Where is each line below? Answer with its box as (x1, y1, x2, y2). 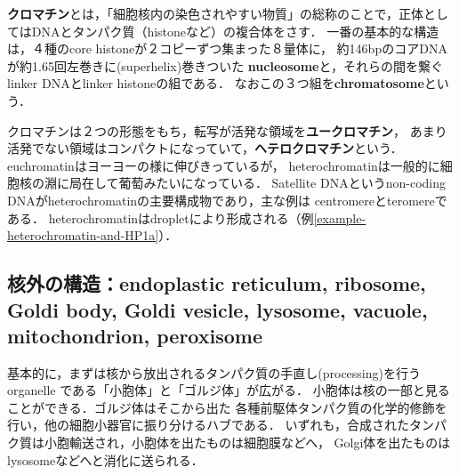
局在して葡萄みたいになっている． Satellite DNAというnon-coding (68, 173, 446, 192)
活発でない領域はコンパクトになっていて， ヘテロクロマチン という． (7, 139, 403, 157)
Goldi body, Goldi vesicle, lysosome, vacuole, (7, 295, 428, 323)
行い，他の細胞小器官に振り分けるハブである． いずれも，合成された (7, 415, 409, 434)
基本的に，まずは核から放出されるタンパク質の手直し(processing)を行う (7, 363, 421, 382)
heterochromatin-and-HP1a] (7, 226, 159, 245)
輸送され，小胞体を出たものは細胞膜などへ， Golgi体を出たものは (68, 433, 451, 452)
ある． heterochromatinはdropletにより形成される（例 (7, 208, 314, 227)
